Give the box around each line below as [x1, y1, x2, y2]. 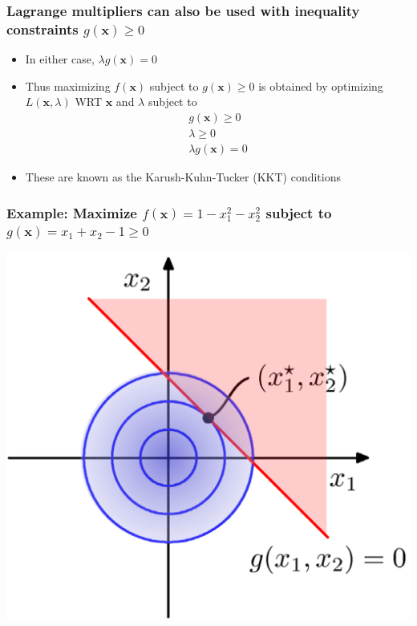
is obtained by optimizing [258, 77, 383, 94]
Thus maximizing [25, 77, 111, 94]
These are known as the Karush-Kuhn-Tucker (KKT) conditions [25, 169, 341, 185]
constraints [6, 18, 79, 39]
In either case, [25, 51, 95, 67]
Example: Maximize [6, 202, 137, 222]
